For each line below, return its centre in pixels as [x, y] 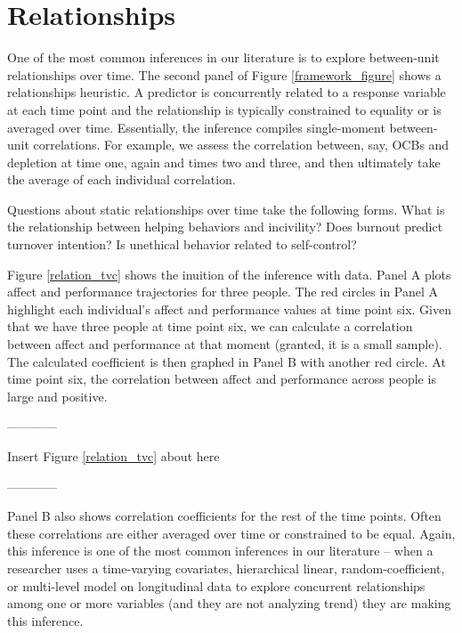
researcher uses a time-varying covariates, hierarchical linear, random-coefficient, [226, 568]
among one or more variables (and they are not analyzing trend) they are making [229, 603]
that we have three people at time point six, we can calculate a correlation [210, 326]
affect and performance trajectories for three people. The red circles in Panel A [223, 292]
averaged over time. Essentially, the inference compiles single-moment [196, 127]
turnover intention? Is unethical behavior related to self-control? [182, 244]
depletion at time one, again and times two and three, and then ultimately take [224, 162]
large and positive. [57, 396]
